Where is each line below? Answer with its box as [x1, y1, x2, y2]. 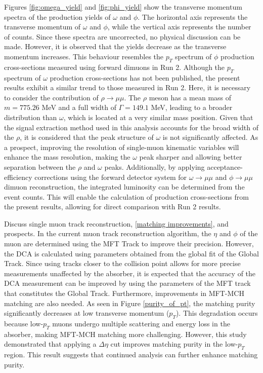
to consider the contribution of [4, 92, 99, 102]
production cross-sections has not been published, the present [50, 72, 240, 83]
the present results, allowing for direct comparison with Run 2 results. [4, 201, 221, 212]
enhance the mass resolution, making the [4, 152, 130, 162]
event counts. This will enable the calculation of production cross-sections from [4, 191, 249, 202]
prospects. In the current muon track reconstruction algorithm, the [4, 228, 211, 239]
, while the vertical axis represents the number [107, 21, 251, 32]
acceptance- [207, 161, 243, 172]
